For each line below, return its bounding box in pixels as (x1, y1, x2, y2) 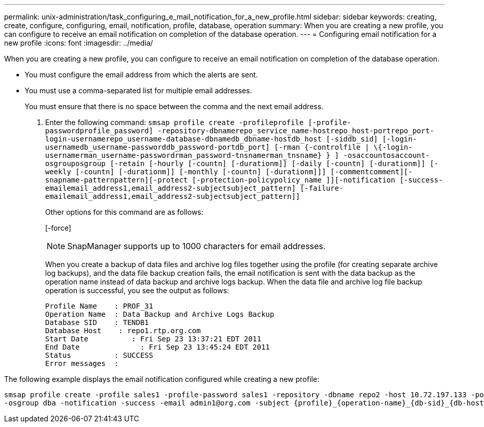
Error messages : (45, 359, 119, 368)
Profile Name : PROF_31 (45, 302, 153, 310)
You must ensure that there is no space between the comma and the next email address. (25, 102, 324, 111)
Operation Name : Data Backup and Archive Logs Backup (45, 310, 274, 318)
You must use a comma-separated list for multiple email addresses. (25, 86, 252, 95)
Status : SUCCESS (45, 351, 153, 359)
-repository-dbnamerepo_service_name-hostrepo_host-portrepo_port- (157, 127, 434, 135)
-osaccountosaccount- (343, 151, 430, 159)
